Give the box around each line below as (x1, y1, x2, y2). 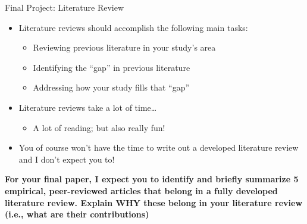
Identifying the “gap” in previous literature (33, 61, 190, 73)
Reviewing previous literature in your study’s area (33, 41, 216, 54)
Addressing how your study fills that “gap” (33, 81, 190, 94)
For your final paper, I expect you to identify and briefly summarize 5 (5, 173, 299, 185)
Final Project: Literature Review (5, 1, 124, 13)
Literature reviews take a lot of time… (18, 101, 157, 113)
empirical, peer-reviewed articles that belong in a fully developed (5, 184, 278, 197)
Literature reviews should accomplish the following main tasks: (18, 21, 248, 33)
